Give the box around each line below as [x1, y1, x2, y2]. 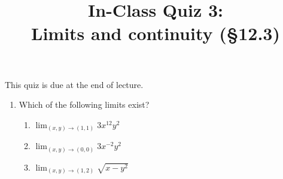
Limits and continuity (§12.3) [31, 21, 280, 45]
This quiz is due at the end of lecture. [5, 78, 144, 90]
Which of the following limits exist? [19, 98, 150, 111]
